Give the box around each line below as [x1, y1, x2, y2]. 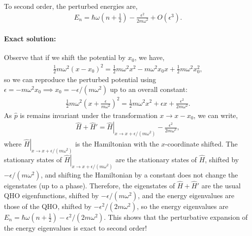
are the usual [201, 180, 241, 190]
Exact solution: [4, 33, 56, 44]
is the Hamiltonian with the [75, 139, 159, 149]
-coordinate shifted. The [165, 139, 238, 149]
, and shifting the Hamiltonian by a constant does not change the [40, 169, 238, 179]
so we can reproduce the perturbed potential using [4, 74, 157, 85]
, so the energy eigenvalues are [137, 201, 228, 211]
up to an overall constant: [110, 84, 188, 94]
